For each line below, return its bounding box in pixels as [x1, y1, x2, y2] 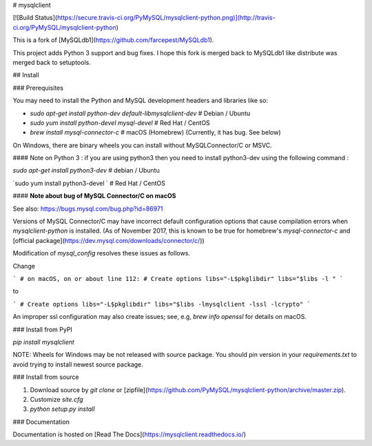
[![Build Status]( [12, 14, 58, 22]
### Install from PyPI [12, 325, 72, 333]
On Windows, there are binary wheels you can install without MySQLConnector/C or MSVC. [12, 141, 272, 149]
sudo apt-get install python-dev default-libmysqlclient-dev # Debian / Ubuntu [30, 109, 251, 117]
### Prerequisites [12, 84, 63, 92]
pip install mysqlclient [12, 338, 75, 346]
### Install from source [12, 373, 79, 381]
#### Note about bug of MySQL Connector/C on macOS [12, 192, 176, 200]
